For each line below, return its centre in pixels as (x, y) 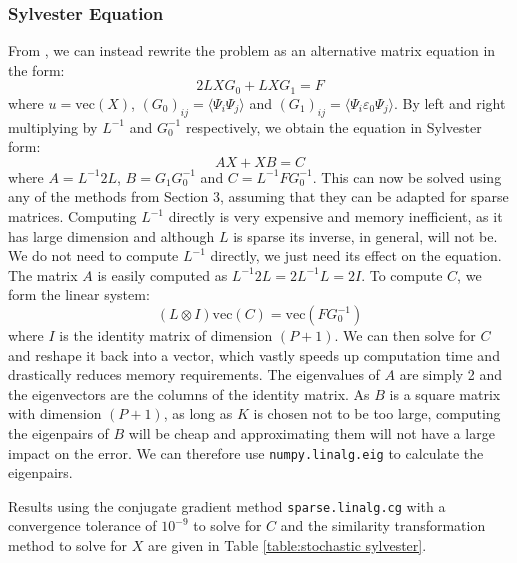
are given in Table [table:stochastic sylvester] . (287, 545)
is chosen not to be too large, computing (377, 413)
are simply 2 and (451, 374)
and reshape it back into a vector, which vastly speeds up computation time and (254, 354)
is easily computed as (162, 274)
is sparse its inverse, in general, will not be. (365, 235)
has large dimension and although (111, 235)
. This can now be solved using (407, 176)
